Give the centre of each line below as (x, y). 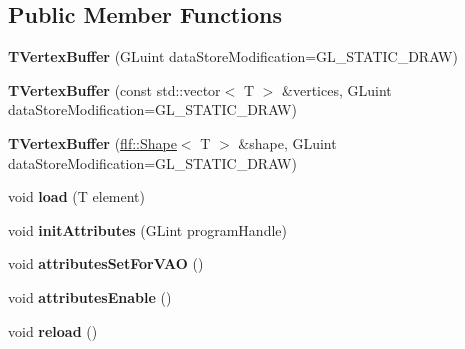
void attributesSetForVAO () (106, 263)
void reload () (53, 330)
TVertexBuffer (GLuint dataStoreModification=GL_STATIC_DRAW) (233, 56)
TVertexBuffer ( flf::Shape (92, 142)
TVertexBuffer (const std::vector (114, 89)
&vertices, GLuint (337, 89)
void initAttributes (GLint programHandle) (147, 229)
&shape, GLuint (287, 142)
